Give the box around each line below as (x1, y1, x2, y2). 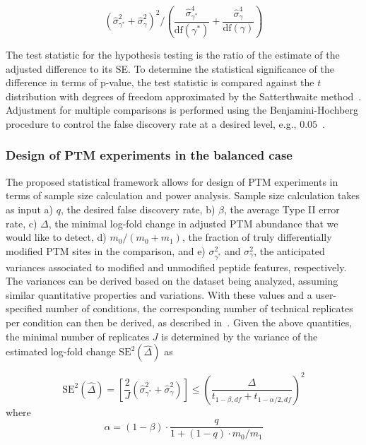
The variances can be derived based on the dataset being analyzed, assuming (6, 273, 338, 288)
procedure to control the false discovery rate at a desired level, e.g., (6, 116, 297, 131)
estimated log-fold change (6, 344, 116, 359)
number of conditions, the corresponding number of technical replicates (45, 301, 353, 316)
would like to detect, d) (6, 230, 107, 244)
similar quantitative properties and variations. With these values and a (6, 287, 312, 302)
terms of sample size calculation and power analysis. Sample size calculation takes (6, 188, 360, 203)
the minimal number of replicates (6, 328, 150, 343)
